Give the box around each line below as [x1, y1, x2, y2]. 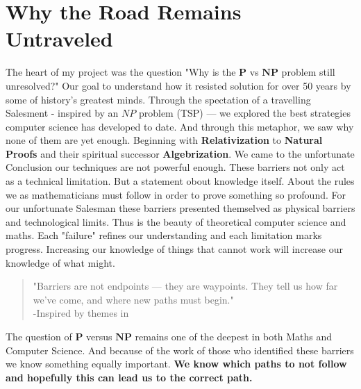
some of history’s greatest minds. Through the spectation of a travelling [6, 92, 311, 106]
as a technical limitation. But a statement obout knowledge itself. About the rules [6, 174, 355, 188]
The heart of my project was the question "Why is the [6, 65, 236, 79]
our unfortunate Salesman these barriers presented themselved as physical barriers [6, 201, 355, 215]
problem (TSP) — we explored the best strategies [138, 106, 351, 120]
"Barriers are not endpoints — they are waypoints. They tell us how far [33, 279, 338, 293]
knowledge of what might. [6, 255, 115, 270]
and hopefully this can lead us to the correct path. [6, 370, 253, 384]
